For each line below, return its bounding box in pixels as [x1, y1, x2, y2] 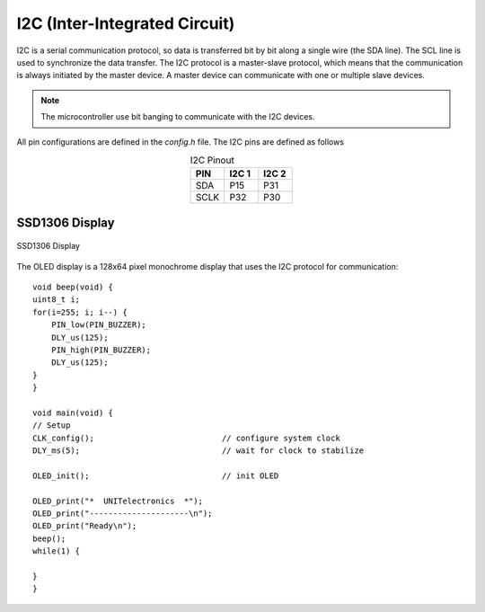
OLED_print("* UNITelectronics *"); [32, 495, 204, 506]
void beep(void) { [32, 282, 114, 292]
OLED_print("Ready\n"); [32, 521, 137, 531]
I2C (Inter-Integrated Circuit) [16, 13, 235, 33]
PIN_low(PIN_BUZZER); [50, 320, 147, 330]
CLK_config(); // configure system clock [32, 432, 340, 443]
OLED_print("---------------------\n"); [32, 509, 213, 519]
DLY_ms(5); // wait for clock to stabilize [32, 446, 365, 456]
